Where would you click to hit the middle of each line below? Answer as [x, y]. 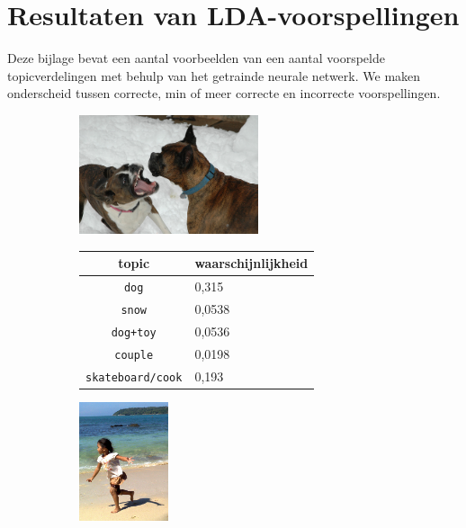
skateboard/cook [134, 377]
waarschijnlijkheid [251, 263]
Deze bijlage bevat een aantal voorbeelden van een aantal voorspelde [196, 58]
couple [134, 355]
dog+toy [134, 332]
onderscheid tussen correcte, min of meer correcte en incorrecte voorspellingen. [224, 93]
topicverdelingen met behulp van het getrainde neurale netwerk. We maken [214, 75]
